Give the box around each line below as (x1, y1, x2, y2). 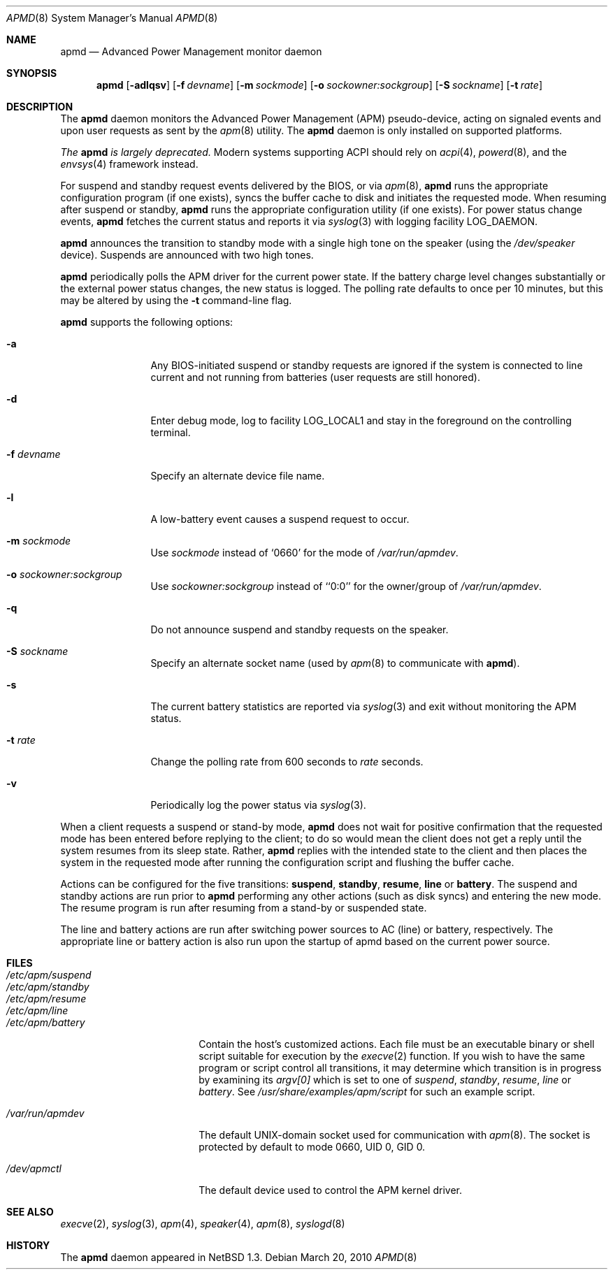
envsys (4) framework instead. (60, 158, 199, 170)
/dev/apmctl (6, 1162, 62, 1174)
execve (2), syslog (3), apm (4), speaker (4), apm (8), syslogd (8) (60, 1218, 345, 1230)
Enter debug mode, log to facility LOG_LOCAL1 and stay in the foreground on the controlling (150, 415, 572, 426)
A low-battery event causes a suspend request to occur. (150, 513, 410, 525)
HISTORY (6, 1239, 50, 1251)
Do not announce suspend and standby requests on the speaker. (150, 624, 449, 635)
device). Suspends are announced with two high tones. (60, 249, 314, 261)
